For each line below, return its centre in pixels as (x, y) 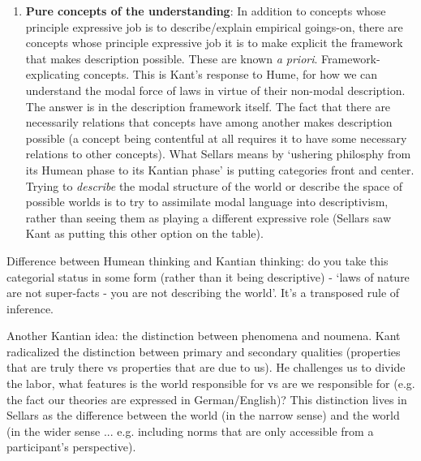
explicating (53, 74)
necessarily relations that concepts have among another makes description (209, 122)
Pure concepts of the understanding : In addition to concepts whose (206, 11)
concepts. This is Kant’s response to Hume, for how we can (230, 74)
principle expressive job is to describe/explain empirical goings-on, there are (214, 26)
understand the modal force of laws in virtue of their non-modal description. (215, 90)
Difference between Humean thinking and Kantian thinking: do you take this (198, 260)
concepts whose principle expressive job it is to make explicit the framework (214, 43)
